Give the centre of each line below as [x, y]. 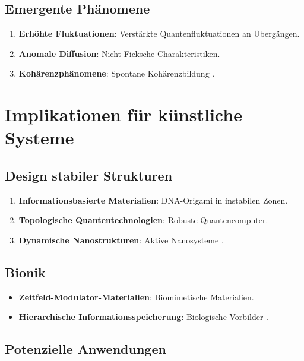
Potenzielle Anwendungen [85, 349]
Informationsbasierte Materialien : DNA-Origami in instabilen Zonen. [153, 200]
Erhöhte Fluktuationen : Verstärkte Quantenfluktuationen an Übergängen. [159, 34]
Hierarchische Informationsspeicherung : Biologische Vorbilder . [143, 317]
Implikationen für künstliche [123, 114]
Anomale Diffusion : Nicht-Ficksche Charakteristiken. [119, 53]
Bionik [25, 272]
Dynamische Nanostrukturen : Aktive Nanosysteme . [121, 240]
